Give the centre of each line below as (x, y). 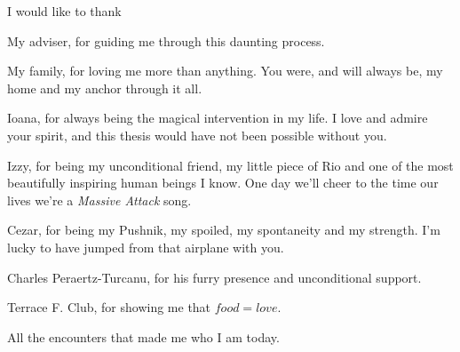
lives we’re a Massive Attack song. (99, 200)
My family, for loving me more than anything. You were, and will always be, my (225, 71)
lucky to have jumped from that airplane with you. (146, 247)
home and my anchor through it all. (105, 88)
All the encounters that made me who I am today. (143, 336)
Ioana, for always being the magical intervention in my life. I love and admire (218, 118)
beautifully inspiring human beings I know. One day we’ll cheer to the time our (223, 183)
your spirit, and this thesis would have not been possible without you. (197, 135)
